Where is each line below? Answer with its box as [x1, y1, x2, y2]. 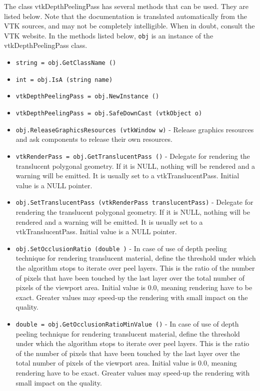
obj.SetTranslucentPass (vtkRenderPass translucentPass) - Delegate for [15, 197, 253, 207]
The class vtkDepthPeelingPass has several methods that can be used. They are [4, 1, 248, 11]
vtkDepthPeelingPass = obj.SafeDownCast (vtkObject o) [15, 110, 202, 117]
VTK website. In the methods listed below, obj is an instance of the [4, 30, 213, 40]
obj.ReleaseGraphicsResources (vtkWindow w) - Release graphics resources [15, 124, 254, 134]
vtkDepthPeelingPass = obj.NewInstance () [15, 93, 159, 100]
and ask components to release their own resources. [15, 134, 172, 144]
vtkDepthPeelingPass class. [4, 40, 87, 50]
